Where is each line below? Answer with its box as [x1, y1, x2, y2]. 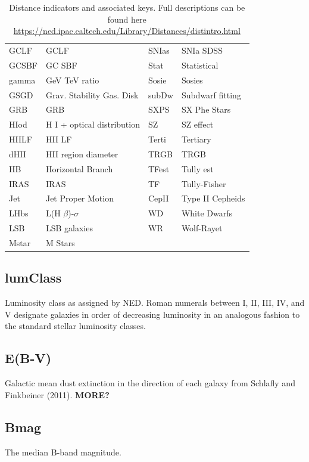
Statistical [181, 58, 219, 71]
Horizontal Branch [45, 162, 113, 175]
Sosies [181, 73, 203, 86]
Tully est [181, 162, 214, 175]
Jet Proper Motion [45, 192, 114, 204]
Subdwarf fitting [181, 88, 241, 101]
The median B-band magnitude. [5, 445, 121, 458]
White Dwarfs [181, 207, 232, 219]
